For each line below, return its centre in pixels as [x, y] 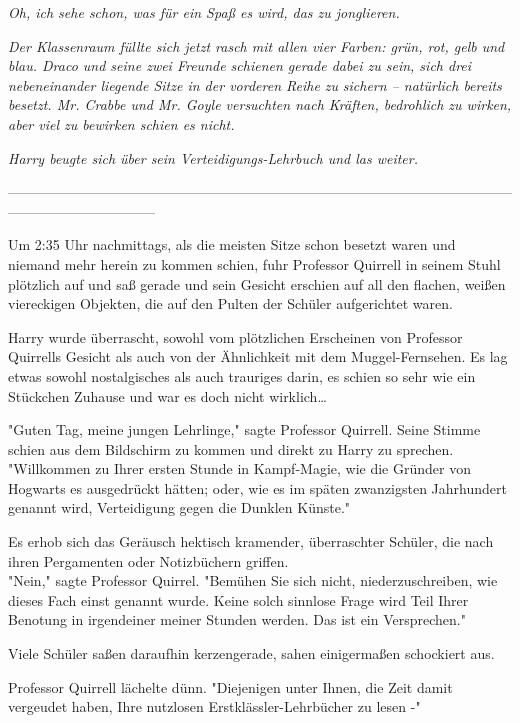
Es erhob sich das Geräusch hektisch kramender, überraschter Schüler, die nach [251, 541]
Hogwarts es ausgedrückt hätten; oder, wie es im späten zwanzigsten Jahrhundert [257, 487]
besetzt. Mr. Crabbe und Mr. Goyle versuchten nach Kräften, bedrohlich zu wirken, [260, 104]
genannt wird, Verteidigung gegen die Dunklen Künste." [179, 507]
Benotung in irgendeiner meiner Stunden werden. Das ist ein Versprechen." [237, 619]
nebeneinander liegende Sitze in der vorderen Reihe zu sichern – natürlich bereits [255, 84]
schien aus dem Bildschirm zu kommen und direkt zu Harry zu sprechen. [231, 448]
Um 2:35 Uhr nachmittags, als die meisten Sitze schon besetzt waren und [232, 244]
